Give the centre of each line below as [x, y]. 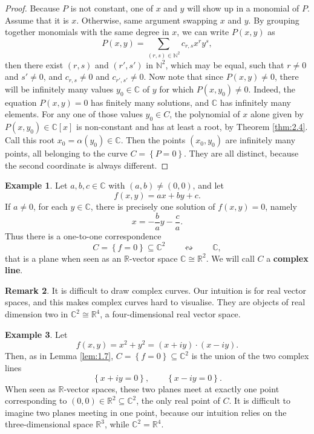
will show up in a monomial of [243, 8]
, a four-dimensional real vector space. [170, 314]
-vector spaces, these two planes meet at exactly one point [172, 388]
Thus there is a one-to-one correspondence [83, 235]
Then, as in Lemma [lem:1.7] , [59, 356]
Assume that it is [37, 20]
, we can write [203, 32]
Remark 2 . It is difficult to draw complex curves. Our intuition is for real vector [155, 290]
